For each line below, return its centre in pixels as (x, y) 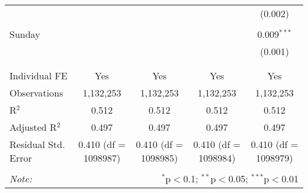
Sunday (25, 34)
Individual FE (38, 75)
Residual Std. (37, 144)
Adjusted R (33, 127)
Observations (36, 93)
